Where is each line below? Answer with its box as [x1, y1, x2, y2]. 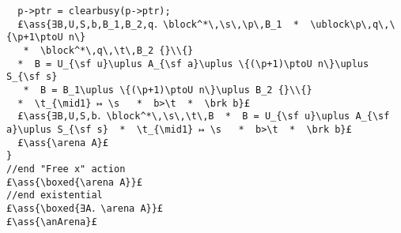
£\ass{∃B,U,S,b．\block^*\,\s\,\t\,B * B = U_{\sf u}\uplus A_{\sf [17, 111, 390, 122]
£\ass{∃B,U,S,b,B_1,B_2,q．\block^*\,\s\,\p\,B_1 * [17, 18, 299, 30]
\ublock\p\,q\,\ [310, 18, 395, 30]
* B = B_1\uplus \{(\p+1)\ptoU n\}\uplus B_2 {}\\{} [23, 84, 312, 96]
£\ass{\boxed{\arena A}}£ [6, 176, 142, 188]
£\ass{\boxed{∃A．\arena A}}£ [6, 202, 164, 214]
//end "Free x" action [6, 163, 126, 175]
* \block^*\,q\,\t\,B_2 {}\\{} [23, 44, 194, 56]
